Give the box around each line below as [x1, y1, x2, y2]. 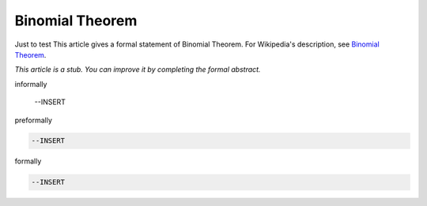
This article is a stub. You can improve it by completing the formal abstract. [14, 65, 261, 74]
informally [14, 79, 47, 88]
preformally [14, 115, 53, 125]
